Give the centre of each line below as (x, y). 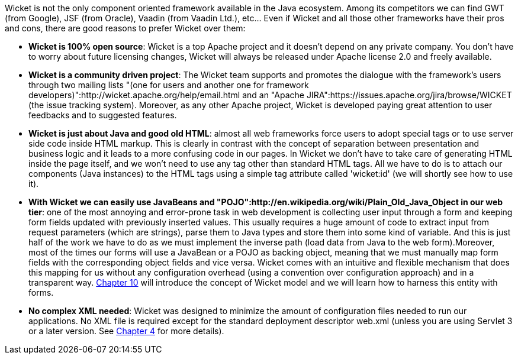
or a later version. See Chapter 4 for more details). (126, 331)
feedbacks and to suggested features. (103, 115)
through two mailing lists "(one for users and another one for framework (169, 85)
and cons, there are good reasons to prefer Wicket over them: (125, 28)
